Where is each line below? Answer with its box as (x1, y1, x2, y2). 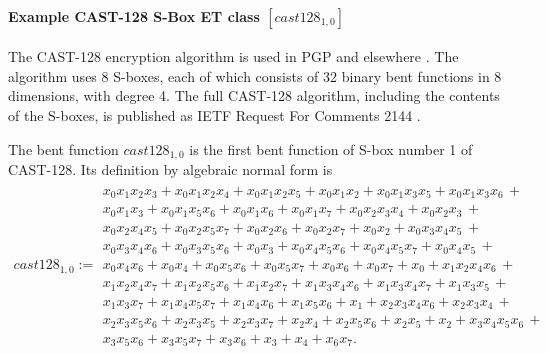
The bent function (8, 138, 119, 159)
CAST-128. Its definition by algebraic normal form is (8, 159, 333, 180)
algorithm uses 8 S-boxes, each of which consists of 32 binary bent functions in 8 (8, 65, 502, 86)
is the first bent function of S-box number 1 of (189, 138, 473, 159)
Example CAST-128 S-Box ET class (8, 5, 260, 26)
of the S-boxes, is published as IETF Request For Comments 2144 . (8, 104, 421, 125)
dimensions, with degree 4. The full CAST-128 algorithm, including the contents (8, 85, 500, 106)
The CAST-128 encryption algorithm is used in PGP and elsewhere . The (8, 46, 459, 67)
